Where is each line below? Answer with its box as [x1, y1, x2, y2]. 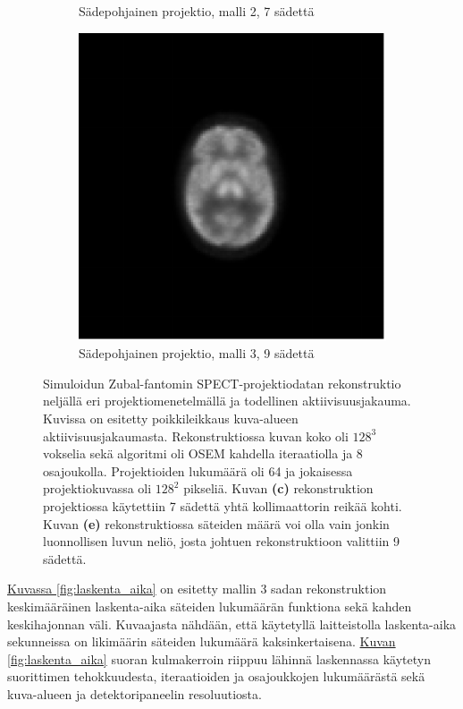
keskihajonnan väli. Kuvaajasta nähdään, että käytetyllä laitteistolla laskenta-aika [7, 614, 457, 633]
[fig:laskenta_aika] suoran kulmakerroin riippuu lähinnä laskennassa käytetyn [7, 649, 431, 668]
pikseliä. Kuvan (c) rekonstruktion [183, 479, 374, 498]
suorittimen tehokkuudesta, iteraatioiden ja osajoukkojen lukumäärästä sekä [7, 667, 425, 686]
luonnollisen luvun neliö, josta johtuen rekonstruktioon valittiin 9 [43, 532, 400, 551]
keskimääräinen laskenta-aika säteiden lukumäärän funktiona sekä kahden [7, 596, 412, 615]
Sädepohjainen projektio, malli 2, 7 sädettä [79, 2, 315, 20]
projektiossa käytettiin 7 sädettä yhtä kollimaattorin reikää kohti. [43, 496, 402, 515]
